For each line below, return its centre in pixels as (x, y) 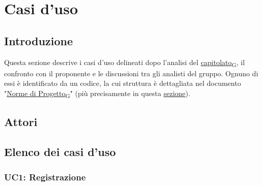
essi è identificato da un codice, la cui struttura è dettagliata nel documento (123, 83)
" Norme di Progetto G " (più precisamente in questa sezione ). (97, 94)
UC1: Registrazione (45, 177)
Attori (21, 122)
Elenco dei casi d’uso (60, 152)
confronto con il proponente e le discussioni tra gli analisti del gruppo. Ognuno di (131, 73)
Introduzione (38, 40)
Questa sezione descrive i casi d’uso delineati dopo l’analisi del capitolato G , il (125, 63)
